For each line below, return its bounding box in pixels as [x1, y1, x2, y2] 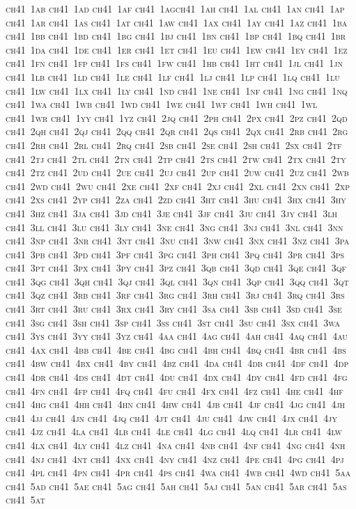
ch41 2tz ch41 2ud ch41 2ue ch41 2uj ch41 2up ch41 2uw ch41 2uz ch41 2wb [6, 165, 349, 180]
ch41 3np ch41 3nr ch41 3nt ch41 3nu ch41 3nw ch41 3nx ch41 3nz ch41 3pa [6, 233, 350, 248]
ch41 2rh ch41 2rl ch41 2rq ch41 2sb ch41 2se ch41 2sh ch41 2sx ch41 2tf [6, 137, 342, 152]
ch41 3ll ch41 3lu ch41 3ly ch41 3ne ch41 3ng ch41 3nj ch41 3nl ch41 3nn [6, 219, 343, 234]
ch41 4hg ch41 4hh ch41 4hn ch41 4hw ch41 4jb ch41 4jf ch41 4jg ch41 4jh [6, 397, 346, 412]
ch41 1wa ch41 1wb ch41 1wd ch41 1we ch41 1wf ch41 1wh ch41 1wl [6, 97, 318, 111]
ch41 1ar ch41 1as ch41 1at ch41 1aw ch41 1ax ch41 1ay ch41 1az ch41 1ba [6, 15, 348, 29]
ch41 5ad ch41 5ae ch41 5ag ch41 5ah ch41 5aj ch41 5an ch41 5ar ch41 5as [6, 478, 347, 493]
